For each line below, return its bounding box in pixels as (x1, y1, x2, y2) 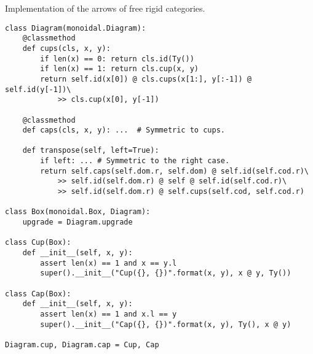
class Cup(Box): (5, 238, 71, 247)
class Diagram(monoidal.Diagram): (5, 23, 146, 33)
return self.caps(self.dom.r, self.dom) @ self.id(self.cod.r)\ (40, 166, 309, 175)
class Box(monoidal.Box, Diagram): (5, 207, 151, 217)
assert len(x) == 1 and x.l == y (40, 309, 177, 318)
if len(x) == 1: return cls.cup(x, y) (40, 64, 199, 74)
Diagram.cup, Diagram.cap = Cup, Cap (5, 340, 159, 349)
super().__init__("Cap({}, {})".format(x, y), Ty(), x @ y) (40, 320, 291, 329)
